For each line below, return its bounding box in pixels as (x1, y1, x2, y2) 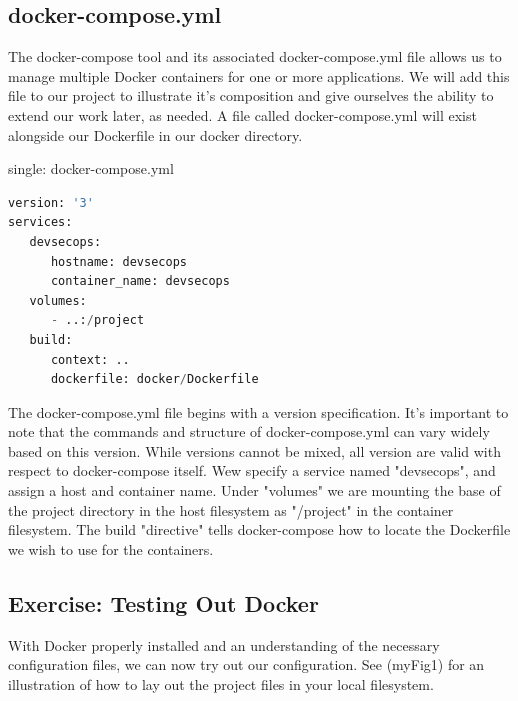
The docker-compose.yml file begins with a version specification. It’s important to (8, 401, 509, 422)
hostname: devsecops (50, 254, 187, 269)
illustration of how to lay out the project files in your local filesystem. (8, 673, 434, 694)
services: (8, 215, 73, 230)
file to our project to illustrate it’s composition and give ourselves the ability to (8, 85, 494, 106)
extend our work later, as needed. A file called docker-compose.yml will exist (8, 104, 477, 125)
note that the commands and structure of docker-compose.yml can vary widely (8, 421, 490, 442)
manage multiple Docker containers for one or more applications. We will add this (8, 65, 510, 86)
